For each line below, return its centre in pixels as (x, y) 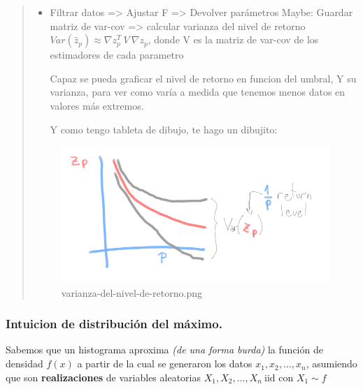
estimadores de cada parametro (117, 55)
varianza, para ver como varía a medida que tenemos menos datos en (198, 92)
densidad (24, 364)
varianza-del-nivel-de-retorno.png (131, 292)
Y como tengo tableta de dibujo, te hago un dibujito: (164, 129)
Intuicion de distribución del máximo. (114, 324)
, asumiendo (332, 364)
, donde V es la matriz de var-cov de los (233, 39)
